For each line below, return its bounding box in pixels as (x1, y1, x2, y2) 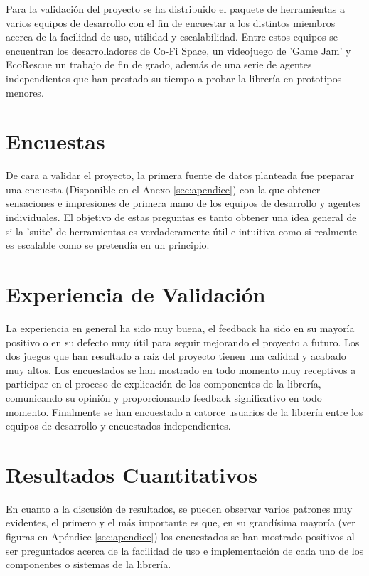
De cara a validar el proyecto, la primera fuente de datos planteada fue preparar (6, 168, 355, 183)
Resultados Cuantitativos (6, 459, 257, 489)
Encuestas (6, 127, 105, 156)
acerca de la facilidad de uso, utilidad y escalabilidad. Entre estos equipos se (6, 29, 338, 44)
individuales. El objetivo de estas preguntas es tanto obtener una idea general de (6, 210, 357, 225)
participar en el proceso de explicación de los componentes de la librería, (6, 376, 321, 391)
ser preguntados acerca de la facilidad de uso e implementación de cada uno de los (6, 543, 364, 558)
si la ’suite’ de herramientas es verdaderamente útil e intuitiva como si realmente (6, 223, 358, 238)
